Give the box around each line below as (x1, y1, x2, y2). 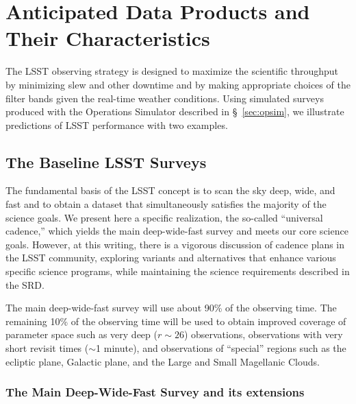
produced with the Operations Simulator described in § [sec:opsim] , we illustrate (5, 104, 344, 119)
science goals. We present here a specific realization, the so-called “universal (5, 210, 323, 224)
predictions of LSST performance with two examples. (5, 117, 228, 132)
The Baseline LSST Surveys (5, 151, 207, 172)
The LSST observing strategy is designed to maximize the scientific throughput (5, 64, 339, 78)
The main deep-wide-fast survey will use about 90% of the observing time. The (5, 300, 337, 315)
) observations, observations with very (183, 327, 343, 342)
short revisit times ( (5, 341, 89, 355)
